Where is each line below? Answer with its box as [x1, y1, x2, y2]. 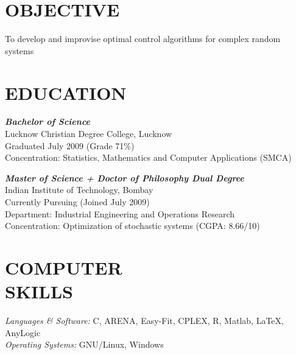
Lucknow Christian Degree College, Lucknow [5, 127, 172, 140]
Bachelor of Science [5, 115, 90, 128]
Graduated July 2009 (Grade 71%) [5, 139, 135, 152]
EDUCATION [5, 80, 127, 105]
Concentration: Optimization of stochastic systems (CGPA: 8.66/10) [5, 219, 260, 232]
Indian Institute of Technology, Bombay [5, 183, 153, 196]
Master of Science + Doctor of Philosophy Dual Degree [5, 171, 244, 184]
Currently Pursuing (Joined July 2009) [5, 195, 150, 208]
